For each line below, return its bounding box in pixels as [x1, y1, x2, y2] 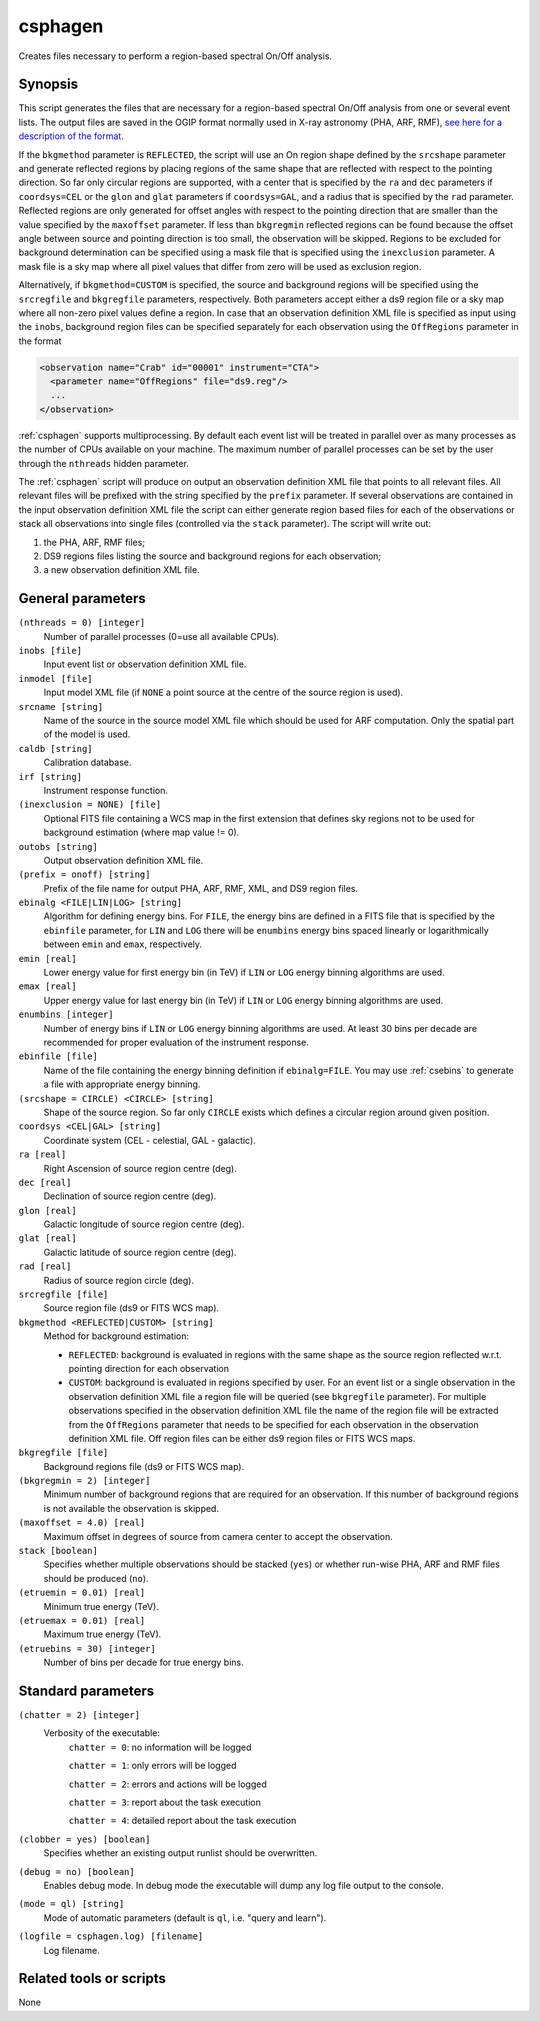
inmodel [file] [18, 673, 94, 684]
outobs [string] [18, 841, 99, 852]
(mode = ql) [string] [18, 1898, 125, 1910]
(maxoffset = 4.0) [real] [18, 1517, 146, 1529]
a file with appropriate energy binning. [43, 1078, 201, 1090]
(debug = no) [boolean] [18, 1866, 135, 1877]
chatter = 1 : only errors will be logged [68, 1760, 237, 1772]
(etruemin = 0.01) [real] [18, 1587, 146, 1599]
